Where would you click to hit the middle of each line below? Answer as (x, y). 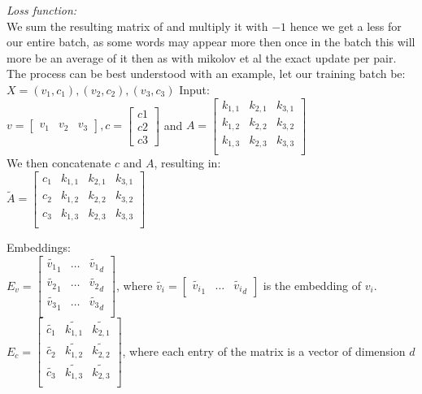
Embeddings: (39, 247)
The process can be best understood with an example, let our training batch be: (206, 74)
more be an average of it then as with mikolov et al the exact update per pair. (202, 57)
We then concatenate (59, 163)
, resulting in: (187, 163)
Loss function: (42, 10)
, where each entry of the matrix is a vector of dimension (264, 351)
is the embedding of (312, 285)
